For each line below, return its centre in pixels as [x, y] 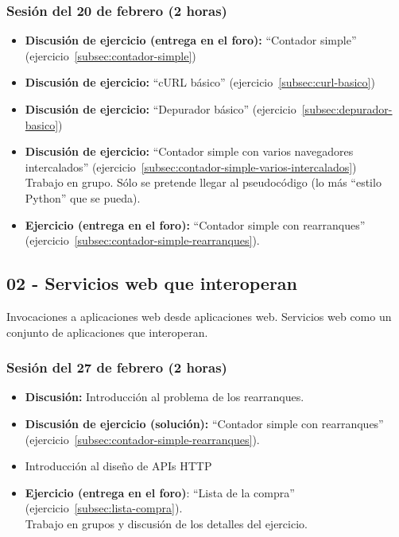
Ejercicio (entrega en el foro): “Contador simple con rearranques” [195, 224]
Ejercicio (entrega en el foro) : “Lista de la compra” [160, 492]
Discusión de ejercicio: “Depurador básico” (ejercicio [161, 109]
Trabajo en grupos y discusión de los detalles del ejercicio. [166, 523]
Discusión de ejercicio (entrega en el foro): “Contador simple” [191, 40]
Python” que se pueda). [83, 197]
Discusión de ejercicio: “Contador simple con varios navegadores [189, 151]
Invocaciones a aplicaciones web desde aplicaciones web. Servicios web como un [199, 316]
